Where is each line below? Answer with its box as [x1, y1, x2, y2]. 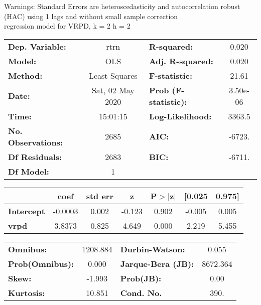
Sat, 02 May [91, 84, 135, 96]
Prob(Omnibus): [8, 257, 74, 269]
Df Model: [8, 165, 49, 177]
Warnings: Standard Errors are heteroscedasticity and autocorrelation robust [4, 1, 240, 11]
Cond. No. [120, 286, 162, 298]
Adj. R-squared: [149, 55, 213, 67]
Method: [8, 69, 43, 81]
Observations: [8, 136, 63, 148]
